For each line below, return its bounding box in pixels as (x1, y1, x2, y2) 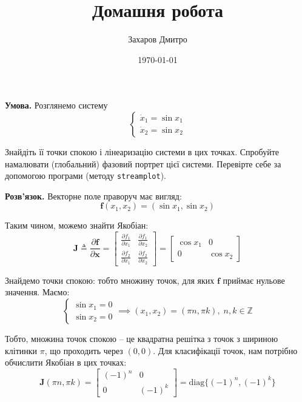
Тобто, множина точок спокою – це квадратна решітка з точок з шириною (5, 332, 278, 345)
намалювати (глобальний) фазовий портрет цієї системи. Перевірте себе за (5, 157, 281, 170)
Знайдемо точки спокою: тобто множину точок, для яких (5, 273, 215, 286)
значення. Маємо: (5, 286, 70, 298)
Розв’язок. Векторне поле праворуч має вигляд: (5, 189, 182, 202)
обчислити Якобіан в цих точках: (5, 356, 127, 369)
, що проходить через (44, 344, 123, 357)
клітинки (5, 344, 38, 357)
